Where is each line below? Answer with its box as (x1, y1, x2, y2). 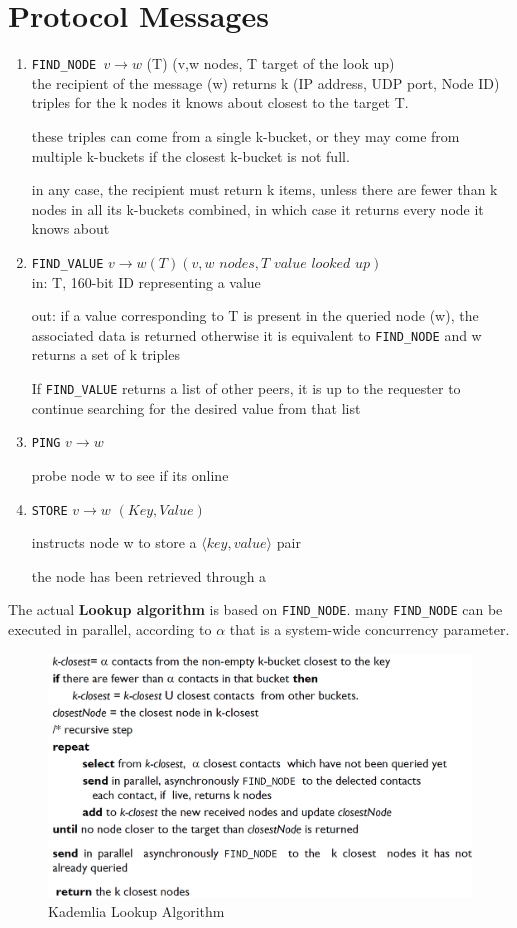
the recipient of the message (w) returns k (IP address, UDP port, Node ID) (31, 72, 500, 93)
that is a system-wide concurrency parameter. (229, 619, 510, 640)
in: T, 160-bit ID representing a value (31, 271, 261, 292)
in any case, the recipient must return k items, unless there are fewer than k (31, 179, 498, 200)
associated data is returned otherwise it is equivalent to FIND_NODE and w (31, 324, 482, 345)
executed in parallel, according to (8, 619, 212, 640)
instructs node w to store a (31, 532, 197, 553)
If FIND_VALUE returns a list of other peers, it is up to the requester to (31, 378, 461, 399)
